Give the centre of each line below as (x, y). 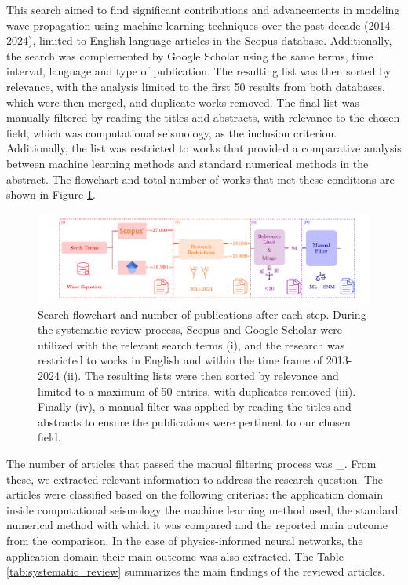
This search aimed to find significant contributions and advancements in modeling (203, 9)
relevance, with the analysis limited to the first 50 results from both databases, (196, 86)
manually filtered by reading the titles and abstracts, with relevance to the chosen (203, 117)
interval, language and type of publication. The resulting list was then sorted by (199, 71)
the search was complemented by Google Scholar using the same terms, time (190, 55)
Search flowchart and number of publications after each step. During (202, 314)
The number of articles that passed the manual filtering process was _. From (191, 463)
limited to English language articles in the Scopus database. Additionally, (215, 40)
